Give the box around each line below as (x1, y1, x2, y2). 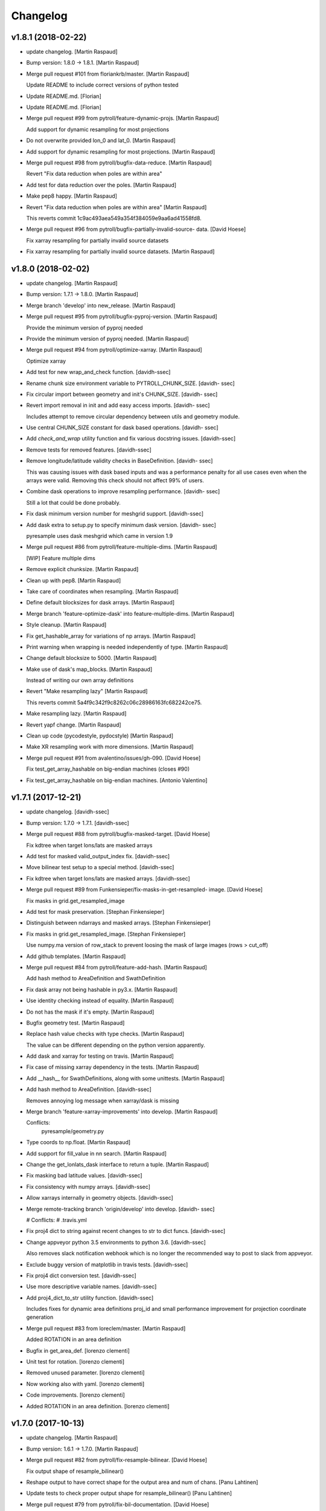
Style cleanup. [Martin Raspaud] (26, 621, 107, 629)
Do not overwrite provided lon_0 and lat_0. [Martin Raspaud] (26, 137, 176, 144)
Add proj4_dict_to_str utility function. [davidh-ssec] (26, 1294, 154, 1301)
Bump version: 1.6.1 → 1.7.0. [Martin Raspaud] (26, 1445, 138, 1452)
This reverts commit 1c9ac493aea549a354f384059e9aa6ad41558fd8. (26, 215, 202, 222)
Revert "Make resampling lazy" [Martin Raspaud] (26, 688, 148, 695)
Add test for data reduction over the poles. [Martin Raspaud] (26, 181, 177, 189)
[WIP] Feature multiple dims (26, 554, 96, 561)
